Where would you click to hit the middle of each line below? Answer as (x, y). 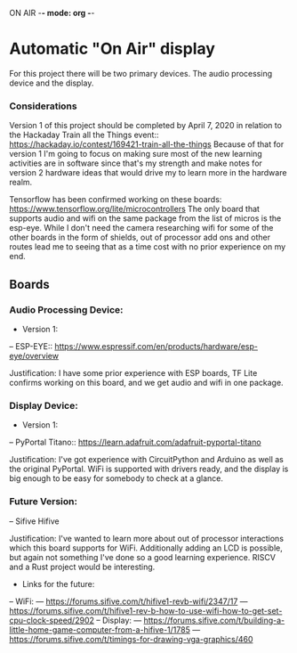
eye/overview (34, 355)
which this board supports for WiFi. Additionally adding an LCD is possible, (146, 548)
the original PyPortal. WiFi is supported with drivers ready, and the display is (149, 469)
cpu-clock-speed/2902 (52, 620)
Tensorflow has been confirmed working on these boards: (116, 200)
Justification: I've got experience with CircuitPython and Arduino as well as (147, 460)
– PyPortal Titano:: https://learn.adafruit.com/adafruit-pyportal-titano (135, 442)
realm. (21, 183)
